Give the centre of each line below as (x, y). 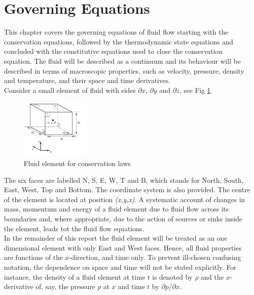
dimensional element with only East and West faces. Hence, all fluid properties (123, 247)
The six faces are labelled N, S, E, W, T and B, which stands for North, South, (124, 180)
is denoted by (172, 276)
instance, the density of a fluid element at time (75, 276)
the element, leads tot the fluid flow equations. (74, 228)
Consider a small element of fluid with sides (70, 90)
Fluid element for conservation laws (77, 163)
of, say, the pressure (66, 286)
